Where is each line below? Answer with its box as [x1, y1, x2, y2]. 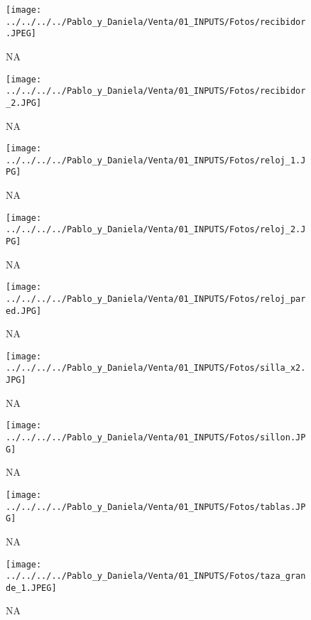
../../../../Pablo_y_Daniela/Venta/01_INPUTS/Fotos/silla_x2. [6, 363, 306, 374]
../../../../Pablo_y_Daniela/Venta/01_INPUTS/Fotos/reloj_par [6, 293, 306, 304]
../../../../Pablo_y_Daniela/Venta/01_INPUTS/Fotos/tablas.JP [6, 501, 306, 512]
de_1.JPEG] [6, 582, 57, 593]
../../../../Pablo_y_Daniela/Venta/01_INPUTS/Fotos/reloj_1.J [6, 155, 306, 165]
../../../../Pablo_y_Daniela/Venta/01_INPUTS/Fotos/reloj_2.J [6, 224, 306, 235]
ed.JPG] [6, 305, 42, 316]
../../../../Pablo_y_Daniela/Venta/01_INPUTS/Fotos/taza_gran [6, 571, 306, 582]
